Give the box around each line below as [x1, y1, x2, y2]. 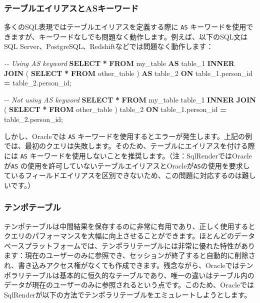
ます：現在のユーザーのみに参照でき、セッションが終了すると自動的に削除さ [4, 250, 255, 260]
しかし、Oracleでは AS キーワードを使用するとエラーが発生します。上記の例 [4, 130, 252, 141]
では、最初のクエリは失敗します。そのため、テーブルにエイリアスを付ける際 [4, 140, 255, 151]
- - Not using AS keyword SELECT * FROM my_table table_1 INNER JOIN [4, 94, 256, 104]
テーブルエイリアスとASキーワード [4, 1, 139, 14]
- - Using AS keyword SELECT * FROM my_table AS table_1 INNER [4, 58, 234, 68]
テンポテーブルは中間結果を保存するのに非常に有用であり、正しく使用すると [4, 220, 255, 231]
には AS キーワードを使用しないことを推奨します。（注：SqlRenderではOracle [4, 150, 252, 160]
